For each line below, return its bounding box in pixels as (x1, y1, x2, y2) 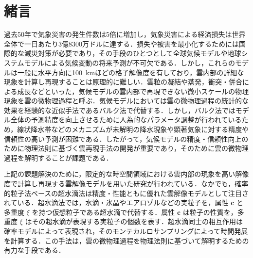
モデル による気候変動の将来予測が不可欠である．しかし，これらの (24, 57, 235, 67)
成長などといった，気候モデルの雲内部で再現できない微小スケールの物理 (17, 86, 249, 96)
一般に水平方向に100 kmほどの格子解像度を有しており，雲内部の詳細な (17, 67, 244, 77)
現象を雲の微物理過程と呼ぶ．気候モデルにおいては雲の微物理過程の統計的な (4, 96, 249, 106)
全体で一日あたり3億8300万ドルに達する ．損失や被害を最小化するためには (4, 38, 239, 48)
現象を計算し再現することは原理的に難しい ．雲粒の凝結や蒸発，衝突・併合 (4, 77, 242, 87)
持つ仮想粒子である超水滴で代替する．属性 (38, 207, 175, 217)
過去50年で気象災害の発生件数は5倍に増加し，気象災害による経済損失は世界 (4, 29, 246, 39)
